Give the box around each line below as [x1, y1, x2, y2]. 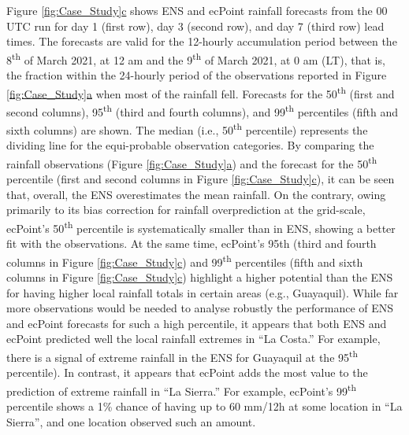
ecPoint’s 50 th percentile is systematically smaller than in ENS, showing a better [6, 218, 396, 236]
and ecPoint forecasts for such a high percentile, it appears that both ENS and [6, 315, 387, 331]
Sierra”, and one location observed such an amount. [6, 413, 256, 429]
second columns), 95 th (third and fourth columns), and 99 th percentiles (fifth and [6, 101, 398, 120]
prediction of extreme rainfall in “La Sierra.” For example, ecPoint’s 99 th [6, 380, 356, 399]
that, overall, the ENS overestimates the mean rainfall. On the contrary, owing [6, 186, 386, 202]
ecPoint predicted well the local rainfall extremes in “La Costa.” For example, [6, 330, 381, 347]
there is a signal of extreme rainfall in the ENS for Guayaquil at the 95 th [6, 347, 359, 365]
